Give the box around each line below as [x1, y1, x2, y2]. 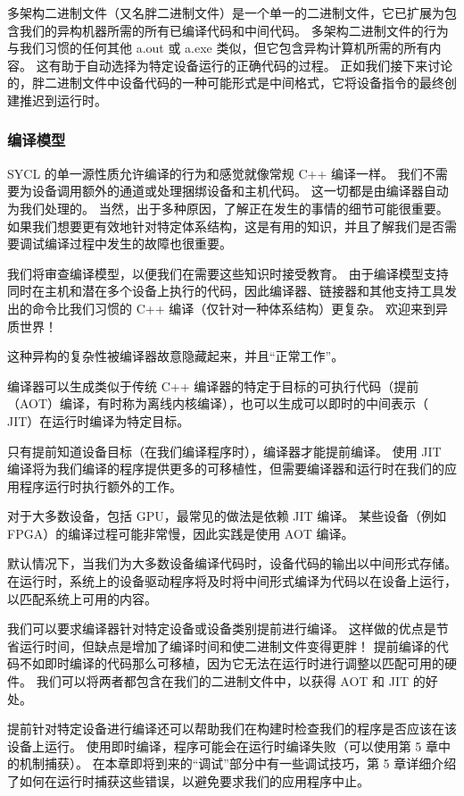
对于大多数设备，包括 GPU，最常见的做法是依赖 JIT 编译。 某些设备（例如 [7, 507, 447, 525]
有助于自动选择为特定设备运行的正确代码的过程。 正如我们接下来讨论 [48, 55, 453, 74]
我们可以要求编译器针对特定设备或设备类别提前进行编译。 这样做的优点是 [7, 619, 436, 638]
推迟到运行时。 [19, 90, 107, 109]
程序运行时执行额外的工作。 [19, 476, 182, 495]
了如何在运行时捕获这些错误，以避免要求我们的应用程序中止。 [7, 772, 369, 790]
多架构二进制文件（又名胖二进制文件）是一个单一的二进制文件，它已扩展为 [7, 4, 444, 21]
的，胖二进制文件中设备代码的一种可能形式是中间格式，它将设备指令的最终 [7, 73, 444, 92]
